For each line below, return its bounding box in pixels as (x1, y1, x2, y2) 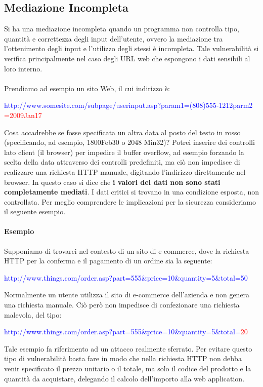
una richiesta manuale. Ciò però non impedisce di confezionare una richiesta (4, 299, 240, 310)
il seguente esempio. (4, 206, 66, 217)
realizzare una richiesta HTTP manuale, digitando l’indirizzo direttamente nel (4, 166, 246, 177)
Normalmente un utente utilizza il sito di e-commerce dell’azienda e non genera (4, 289, 250, 300)
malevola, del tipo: (4, 309, 62, 320)
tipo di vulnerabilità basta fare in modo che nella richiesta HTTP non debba (4, 353, 242, 364)
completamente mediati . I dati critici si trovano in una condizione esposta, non (4, 186, 259, 197)
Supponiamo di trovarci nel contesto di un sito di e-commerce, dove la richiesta (4, 245, 249, 256)
